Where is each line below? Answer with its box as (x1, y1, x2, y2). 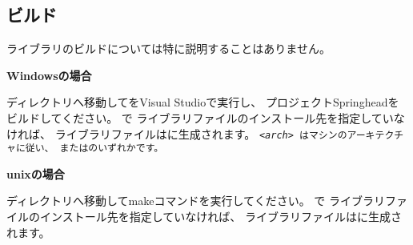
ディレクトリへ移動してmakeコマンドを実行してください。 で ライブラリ (6, 192, 385, 209)
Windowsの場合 (6, 66, 92, 83)
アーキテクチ (347, 129, 404, 141)
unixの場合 (6, 165, 65, 182)
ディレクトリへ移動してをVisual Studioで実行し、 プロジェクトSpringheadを (6, 94, 399, 110)
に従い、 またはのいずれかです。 (15, 143, 164, 155)
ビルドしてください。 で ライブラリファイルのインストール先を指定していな (6, 109, 405, 126)
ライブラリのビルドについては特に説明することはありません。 (6, 40, 331, 57)
